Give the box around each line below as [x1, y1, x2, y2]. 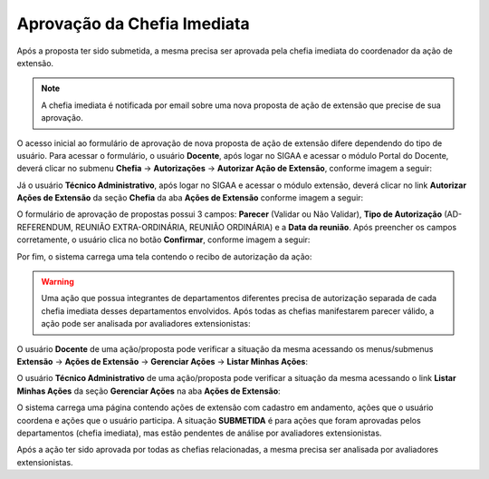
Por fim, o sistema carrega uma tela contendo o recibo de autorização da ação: [16, 250, 312, 262]
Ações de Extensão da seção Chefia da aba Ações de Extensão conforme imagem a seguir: [16, 192, 364, 203]
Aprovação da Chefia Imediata [16, 14, 250, 34]
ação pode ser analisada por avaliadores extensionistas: [41, 318, 251, 329]
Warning [41, 277, 74, 288]
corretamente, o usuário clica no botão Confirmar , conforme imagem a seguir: [16, 234, 311, 245]
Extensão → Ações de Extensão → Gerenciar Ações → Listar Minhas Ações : [16, 356, 308, 367]
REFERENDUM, [16, 221, 74, 232]
